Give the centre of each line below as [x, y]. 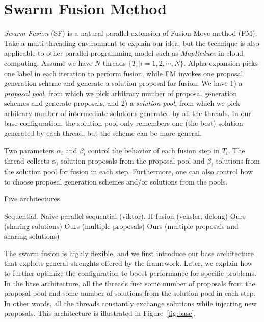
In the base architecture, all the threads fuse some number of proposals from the [130, 283]
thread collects [27, 161]
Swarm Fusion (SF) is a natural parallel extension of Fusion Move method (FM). [131, 33]
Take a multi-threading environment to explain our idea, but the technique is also [132, 43]
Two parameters [29, 150]
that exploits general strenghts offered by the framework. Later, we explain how [128, 263]
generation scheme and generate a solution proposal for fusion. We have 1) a [123, 83]
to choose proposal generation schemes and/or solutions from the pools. [116, 181]
